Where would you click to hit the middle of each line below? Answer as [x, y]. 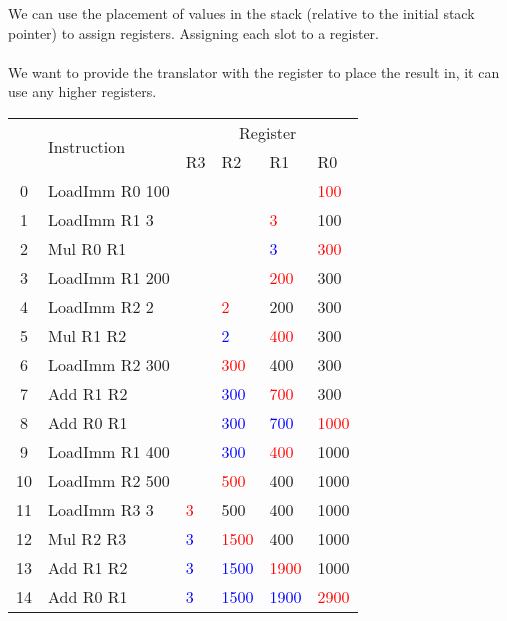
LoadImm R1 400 [109, 451]
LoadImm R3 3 [101, 509]
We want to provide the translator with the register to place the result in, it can [254, 71]
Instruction [87, 147]
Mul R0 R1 [87, 248]
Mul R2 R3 [87, 538]
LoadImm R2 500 [109, 480]
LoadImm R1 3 [101, 219]
